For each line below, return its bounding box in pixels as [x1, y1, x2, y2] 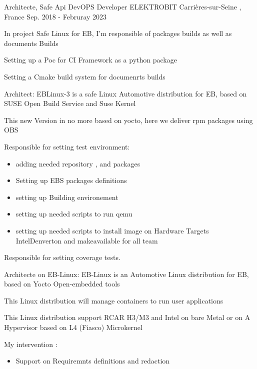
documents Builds [4, 37, 58, 48]
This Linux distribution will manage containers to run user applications [4, 295, 223, 305]
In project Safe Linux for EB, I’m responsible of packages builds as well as [4, 28, 232, 38]
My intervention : [4, 338, 57, 349]
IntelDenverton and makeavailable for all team [15, 235, 158, 245]
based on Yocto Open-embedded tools [4, 278, 120, 289]
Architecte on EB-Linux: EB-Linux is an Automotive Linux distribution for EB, [4, 268, 249, 279]
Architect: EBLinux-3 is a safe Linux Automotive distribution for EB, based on [4, 88, 247, 98]
